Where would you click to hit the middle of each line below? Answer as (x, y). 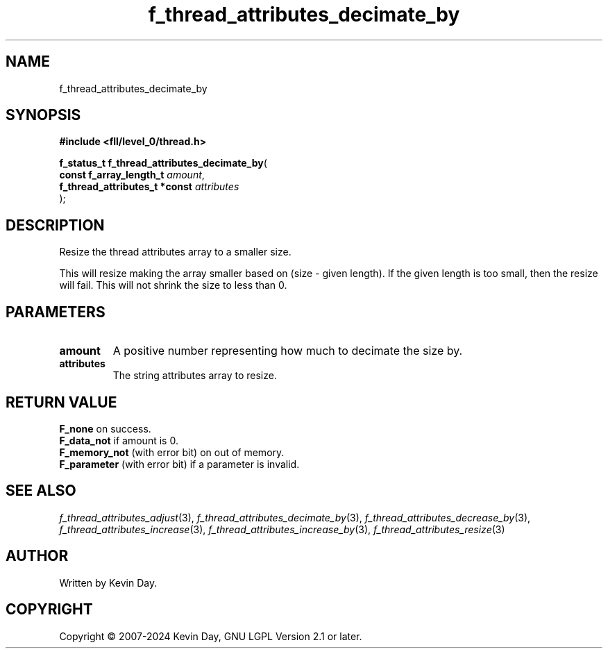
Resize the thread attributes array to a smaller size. (175, 252)
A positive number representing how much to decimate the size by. (288, 351)
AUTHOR (37, 556)
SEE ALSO (41, 491)
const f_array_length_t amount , (132, 175)
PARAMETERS (56, 312)
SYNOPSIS (43, 115)
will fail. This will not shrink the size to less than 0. (173, 285)
